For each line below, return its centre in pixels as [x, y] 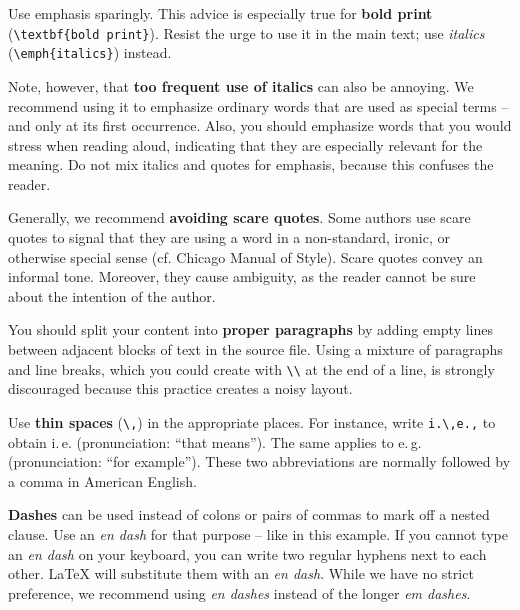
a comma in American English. [102, 480]
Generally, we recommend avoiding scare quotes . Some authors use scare [239, 217]
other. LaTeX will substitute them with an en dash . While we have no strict [241, 573]
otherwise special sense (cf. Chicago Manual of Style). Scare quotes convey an [245, 256]
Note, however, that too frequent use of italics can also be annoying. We [241, 85]
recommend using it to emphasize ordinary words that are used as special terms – [258, 105]
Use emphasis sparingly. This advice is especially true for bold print [220, 13]
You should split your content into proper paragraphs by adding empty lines [250, 329]
